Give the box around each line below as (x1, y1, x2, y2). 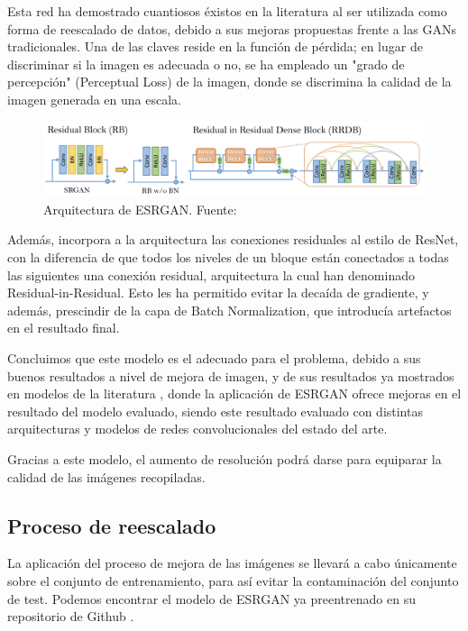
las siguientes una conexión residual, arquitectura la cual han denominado (7, 265, 415, 284)
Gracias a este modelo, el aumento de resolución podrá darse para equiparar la (7, 449, 442, 468)
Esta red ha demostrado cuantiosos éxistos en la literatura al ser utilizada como (7, 2, 447, 20)
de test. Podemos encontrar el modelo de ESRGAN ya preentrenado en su (7, 589, 416, 608)
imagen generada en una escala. (7, 89, 181, 108)
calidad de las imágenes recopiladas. (7, 467, 206, 486)
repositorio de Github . (7, 607, 134, 626)
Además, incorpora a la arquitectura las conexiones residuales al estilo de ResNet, (7, 230, 459, 249)
